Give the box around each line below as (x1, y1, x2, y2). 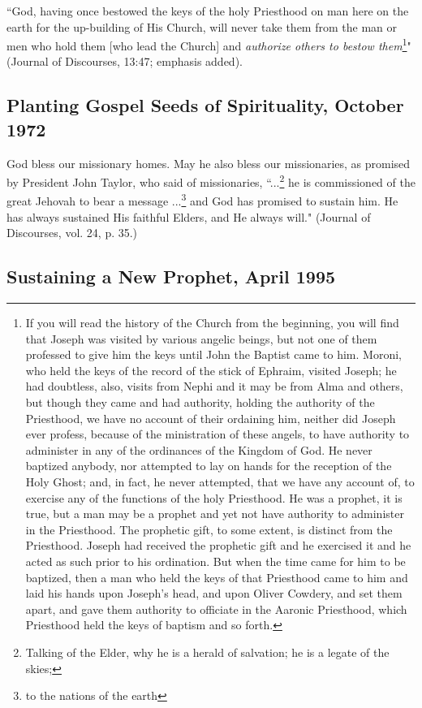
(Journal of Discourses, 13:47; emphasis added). (6, 53, 243, 70)
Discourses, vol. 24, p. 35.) (6, 224, 138, 241)
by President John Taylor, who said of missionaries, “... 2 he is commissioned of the (6, 171, 416, 190)
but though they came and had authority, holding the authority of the (25, 394, 375, 411)
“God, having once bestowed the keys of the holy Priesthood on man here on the (6, 2, 409, 19)
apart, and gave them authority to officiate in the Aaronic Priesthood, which (25, 600, 407, 617)
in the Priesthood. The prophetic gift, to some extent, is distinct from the (25, 520, 393, 537)
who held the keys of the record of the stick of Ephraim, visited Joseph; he (25, 361, 397, 378)
